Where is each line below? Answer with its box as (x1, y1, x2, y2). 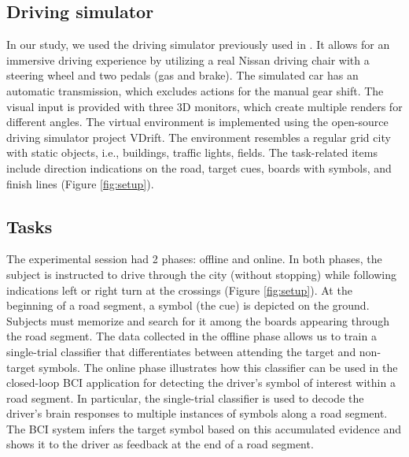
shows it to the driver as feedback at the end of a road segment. (6, 436, 314, 452)
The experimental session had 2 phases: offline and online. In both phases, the (6, 251, 382, 267)
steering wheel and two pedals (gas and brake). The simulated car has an (6, 67, 359, 84)
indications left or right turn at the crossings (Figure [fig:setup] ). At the (6, 281, 352, 298)
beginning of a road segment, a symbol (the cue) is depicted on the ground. (6, 297, 370, 314)
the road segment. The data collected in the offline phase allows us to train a (6, 328, 377, 344)
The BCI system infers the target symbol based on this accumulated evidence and (6, 420, 401, 437)
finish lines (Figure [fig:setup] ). (6, 175, 154, 191)
